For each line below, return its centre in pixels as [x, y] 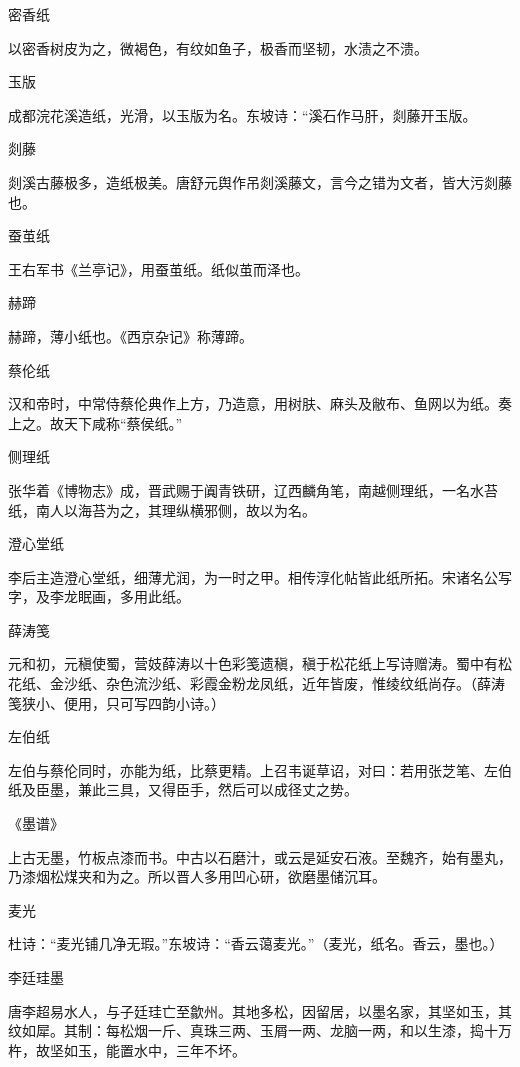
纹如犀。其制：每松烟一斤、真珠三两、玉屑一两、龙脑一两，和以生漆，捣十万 [260, 1030]
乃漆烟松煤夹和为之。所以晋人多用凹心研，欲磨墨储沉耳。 [197, 876]
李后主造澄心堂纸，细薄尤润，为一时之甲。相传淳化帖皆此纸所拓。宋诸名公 [253, 576]
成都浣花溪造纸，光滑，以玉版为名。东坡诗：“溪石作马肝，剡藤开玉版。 [242, 114]
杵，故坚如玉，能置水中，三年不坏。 [127, 1049]
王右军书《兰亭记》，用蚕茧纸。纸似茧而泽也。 [158, 268]
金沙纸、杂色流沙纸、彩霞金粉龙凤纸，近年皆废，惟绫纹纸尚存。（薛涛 [277, 683]
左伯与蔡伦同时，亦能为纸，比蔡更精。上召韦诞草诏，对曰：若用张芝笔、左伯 [260, 769]
